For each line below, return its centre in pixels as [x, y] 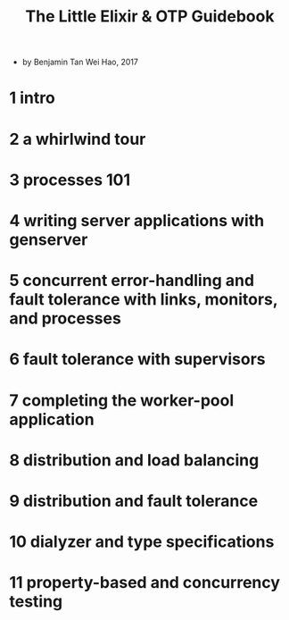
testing [36, 602]
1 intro [32, 98]
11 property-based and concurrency [145, 583]
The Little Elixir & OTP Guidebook [150, 17]
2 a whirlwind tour [78, 139]
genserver [49, 239]
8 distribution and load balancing [134, 460]
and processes [66, 318]
